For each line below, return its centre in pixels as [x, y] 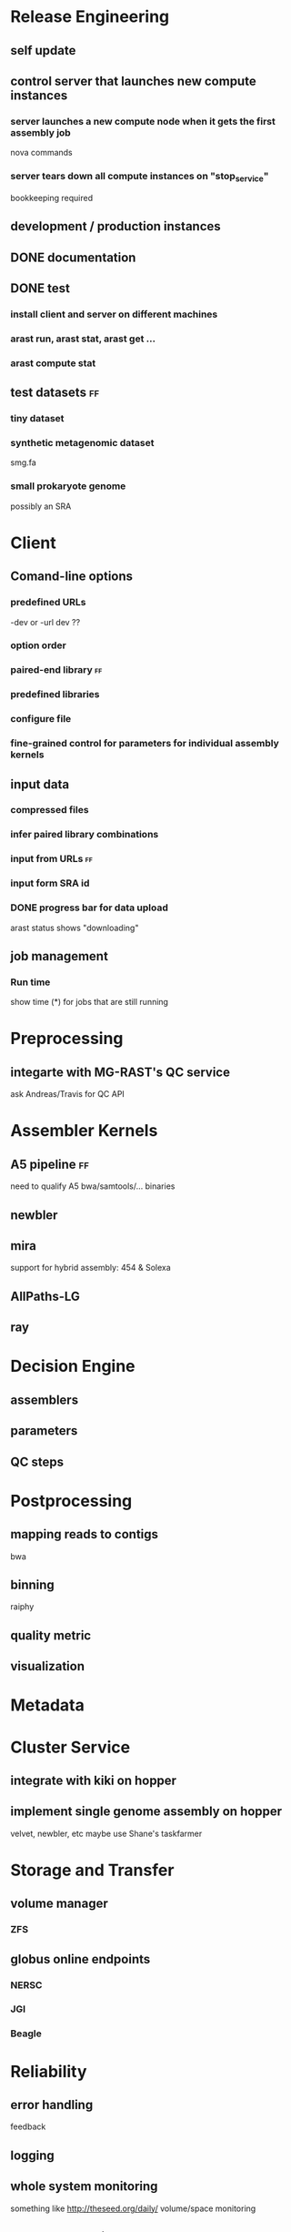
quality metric [51, 1635]
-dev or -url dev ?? [45, 622]
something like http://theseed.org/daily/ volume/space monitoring [133, 2208]
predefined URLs [48, 603]
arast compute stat [53, 363]
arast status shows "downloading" [75, 928]
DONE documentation [73, 257]
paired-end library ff [56, 670]
